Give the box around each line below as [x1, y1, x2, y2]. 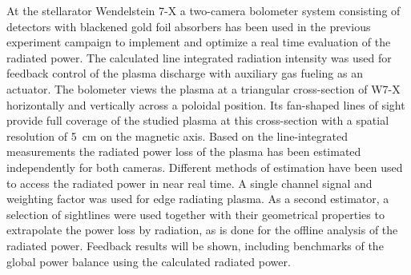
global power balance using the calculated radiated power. [6, 253, 291, 269]
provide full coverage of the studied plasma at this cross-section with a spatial [6, 112, 389, 129]
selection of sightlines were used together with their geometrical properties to [6, 205, 385, 222]
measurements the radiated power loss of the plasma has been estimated [6, 143, 361, 160]
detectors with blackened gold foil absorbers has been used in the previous [6, 18, 371, 34]
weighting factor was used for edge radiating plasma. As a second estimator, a [6, 190, 389, 207]
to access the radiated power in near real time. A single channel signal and [6, 174, 373, 191]
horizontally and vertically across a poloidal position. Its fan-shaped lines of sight [6, 96, 405, 113]
